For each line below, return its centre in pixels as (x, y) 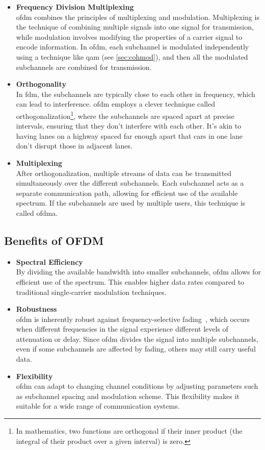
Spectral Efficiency (49, 261)
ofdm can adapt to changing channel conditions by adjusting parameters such (137, 386)
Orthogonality (41, 84)
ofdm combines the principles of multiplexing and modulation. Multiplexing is (138, 17)
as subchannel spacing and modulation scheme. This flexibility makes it (128, 396)
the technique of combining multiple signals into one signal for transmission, (135, 27)
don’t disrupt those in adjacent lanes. (74, 146)
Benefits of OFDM (54, 240)
